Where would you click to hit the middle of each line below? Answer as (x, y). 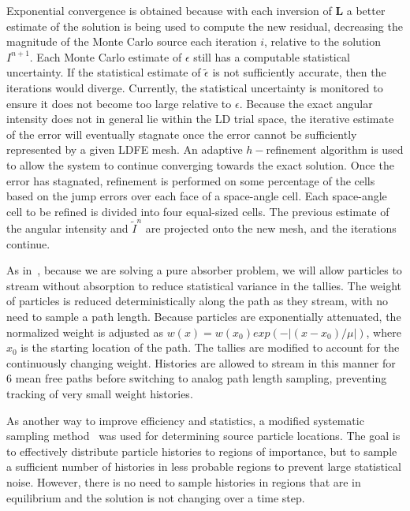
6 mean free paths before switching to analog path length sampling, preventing (197, 378)
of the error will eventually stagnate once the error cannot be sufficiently (182, 134)
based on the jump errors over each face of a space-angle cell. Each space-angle (197, 196)
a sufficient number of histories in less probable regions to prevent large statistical (204, 466)
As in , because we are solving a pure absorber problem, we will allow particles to (204, 270)
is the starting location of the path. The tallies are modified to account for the (210, 347)
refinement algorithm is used (335, 149)
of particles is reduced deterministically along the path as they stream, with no (197, 301)
